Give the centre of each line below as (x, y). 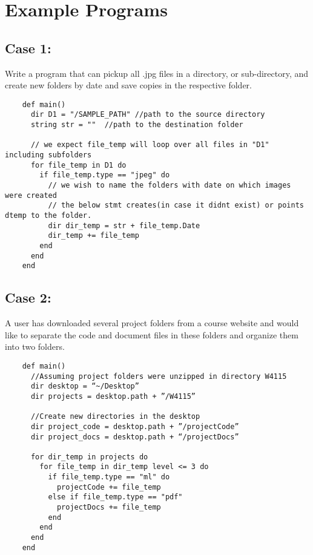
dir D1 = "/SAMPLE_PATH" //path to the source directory (148, 115)
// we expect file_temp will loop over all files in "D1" (150, 145)
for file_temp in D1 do (78, 165)
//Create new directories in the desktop (115, 417)
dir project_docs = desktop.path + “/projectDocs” (135, 437)
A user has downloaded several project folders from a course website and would (152, 323)
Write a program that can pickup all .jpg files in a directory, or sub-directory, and (157, 73)
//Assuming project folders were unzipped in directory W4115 (159, 376)
